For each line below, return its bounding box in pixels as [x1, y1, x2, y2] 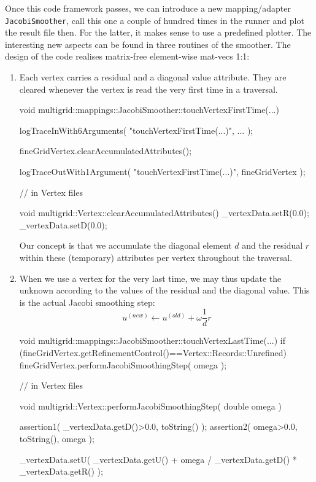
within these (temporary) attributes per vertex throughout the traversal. [19, 251, 293, 263]
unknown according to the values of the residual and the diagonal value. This [19, 284, 310, 297]
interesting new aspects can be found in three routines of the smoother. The [5, 37, 291, 50]
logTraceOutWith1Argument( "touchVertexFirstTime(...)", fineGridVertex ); [19, 165, 306, 177]
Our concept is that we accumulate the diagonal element [19, 239, 232, 252]
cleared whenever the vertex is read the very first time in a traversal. [19, 82, 278, 95]
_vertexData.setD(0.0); [19, 218, 107, 231]
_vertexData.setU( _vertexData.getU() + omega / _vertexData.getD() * [19, 453, 297, 465]
